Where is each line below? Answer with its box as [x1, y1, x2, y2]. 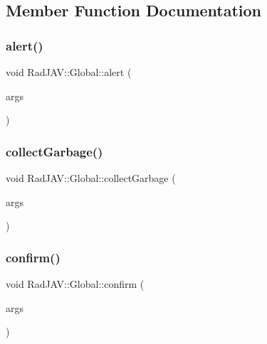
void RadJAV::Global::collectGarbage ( [6, 171, 176, 185]
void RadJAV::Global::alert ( [6, 65, 132, 79]
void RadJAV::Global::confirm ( [6, 276, 145, 291]
